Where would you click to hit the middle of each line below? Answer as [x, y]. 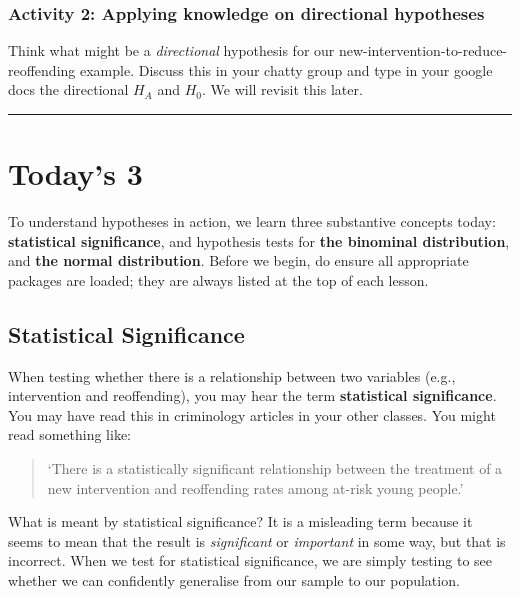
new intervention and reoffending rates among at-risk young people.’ [255, 487]
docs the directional [68, 89]
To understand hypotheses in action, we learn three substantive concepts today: [252, 221]
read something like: [70, 434]
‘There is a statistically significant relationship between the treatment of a [275, 468]
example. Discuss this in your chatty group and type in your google [286, 69]
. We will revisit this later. [282, 89]
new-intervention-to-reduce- [423, 50]
